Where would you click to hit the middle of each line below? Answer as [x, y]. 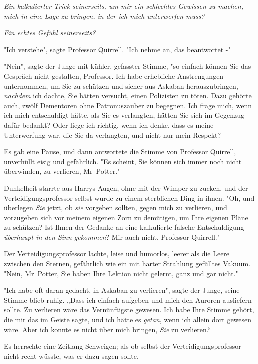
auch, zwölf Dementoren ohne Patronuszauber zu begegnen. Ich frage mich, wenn [128, 105]
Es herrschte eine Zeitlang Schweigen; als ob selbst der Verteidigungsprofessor [123, 346]
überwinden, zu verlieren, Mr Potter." [62, 171]
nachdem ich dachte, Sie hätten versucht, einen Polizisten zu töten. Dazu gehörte [128, 96]
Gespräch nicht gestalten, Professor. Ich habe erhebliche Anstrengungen [114, 76]
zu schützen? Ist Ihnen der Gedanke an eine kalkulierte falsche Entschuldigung [124, 227]
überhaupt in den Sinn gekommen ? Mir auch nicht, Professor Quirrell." [112, 236]
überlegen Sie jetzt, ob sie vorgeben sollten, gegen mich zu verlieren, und [116, 207]
